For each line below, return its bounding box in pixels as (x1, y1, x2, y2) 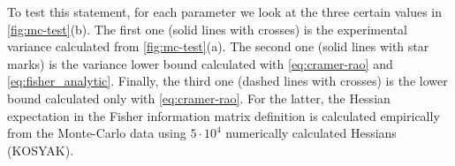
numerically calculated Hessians (225, 124, 397, 142)
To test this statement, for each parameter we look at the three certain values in (7, 3, 442, 20)
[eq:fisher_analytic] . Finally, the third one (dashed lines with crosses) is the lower (7, 72, 448, 90)
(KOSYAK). (7, 140, 74, 159)
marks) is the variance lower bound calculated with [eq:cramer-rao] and (7, 54, 393, 72)
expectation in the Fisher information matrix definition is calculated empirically (7, 106, 440, 124)
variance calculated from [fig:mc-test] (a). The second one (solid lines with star (7, 37, 429, 56)
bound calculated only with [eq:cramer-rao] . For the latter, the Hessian (7, 88, 391, 107)
